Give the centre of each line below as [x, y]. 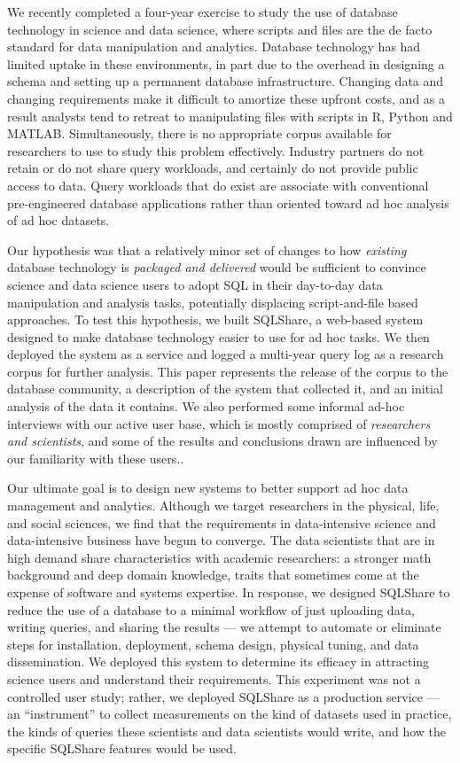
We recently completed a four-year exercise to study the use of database [203, 12]
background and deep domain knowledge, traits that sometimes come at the [213, 575]
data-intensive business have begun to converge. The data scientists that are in [221, 540]
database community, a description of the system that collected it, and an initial [225, 389]
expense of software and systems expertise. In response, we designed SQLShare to [229, 592]
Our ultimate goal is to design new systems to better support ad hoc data [208, 488]
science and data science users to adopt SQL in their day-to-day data [195, 284]
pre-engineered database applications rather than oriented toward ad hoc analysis [228, 202]
